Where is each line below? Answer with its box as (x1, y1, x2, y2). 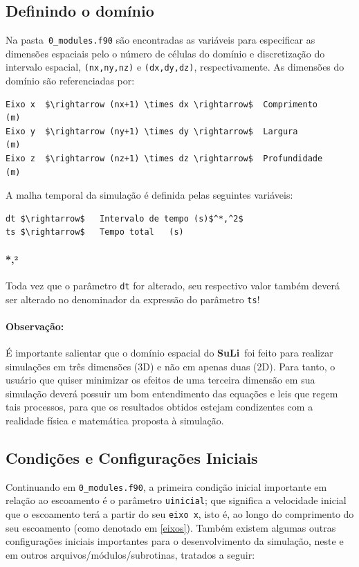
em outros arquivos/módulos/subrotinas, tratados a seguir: (6, 547, 255, 561)
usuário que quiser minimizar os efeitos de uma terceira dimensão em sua (6, 372, 315, 387)
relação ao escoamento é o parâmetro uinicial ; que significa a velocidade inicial (6, 493, 347, 507)
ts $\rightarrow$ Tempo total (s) (6, 227, 184, 237)
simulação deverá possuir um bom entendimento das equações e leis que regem (6, 386, 338, 400)
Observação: (6, 318, 64, 333)
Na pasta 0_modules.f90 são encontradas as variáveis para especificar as (6, 33, 315, 47)
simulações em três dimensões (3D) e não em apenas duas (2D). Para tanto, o (6, 359, 335, 373)
